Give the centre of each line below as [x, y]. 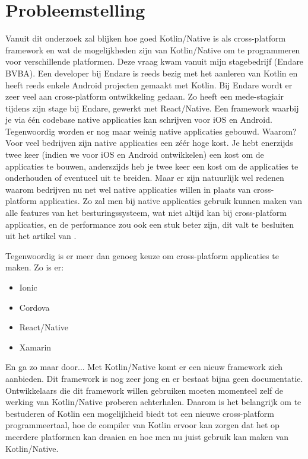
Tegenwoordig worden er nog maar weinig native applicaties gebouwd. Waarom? [151, 131]
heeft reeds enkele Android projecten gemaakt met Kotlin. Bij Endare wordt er [149, 85]
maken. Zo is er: [35, 267]
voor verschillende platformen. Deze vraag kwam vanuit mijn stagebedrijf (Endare [155, 61]
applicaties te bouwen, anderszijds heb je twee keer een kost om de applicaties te [152, 166]
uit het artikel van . [41, 236]
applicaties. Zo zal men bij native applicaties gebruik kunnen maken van [171, 201]
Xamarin [35, 347]
